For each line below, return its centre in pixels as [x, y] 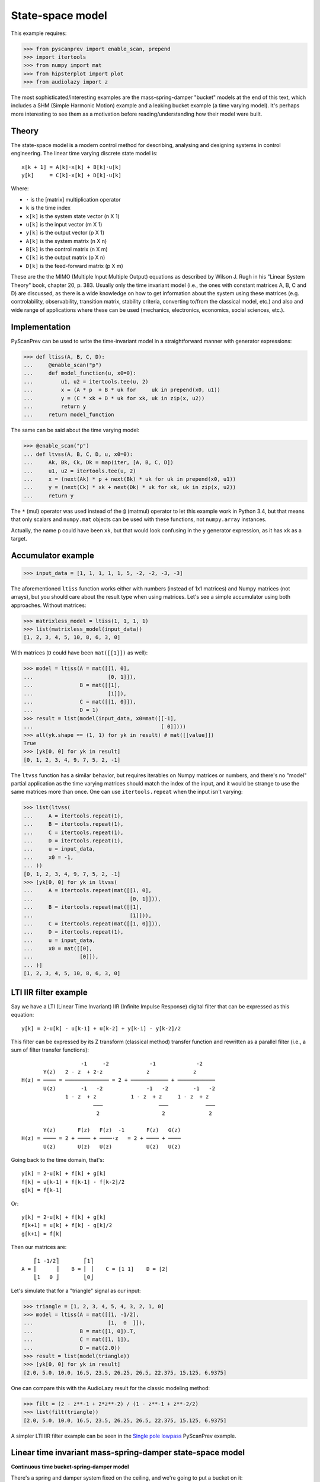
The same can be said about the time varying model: [75, 430]
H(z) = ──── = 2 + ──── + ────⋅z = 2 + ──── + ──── [101, 1138]
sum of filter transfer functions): [50, 1050]
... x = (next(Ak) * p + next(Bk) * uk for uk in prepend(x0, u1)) [130, 479]
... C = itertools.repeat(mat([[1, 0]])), [92, 924]
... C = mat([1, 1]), [77, 1339]
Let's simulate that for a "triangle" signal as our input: [76, 1291]
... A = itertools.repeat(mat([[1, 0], [88, 890]
